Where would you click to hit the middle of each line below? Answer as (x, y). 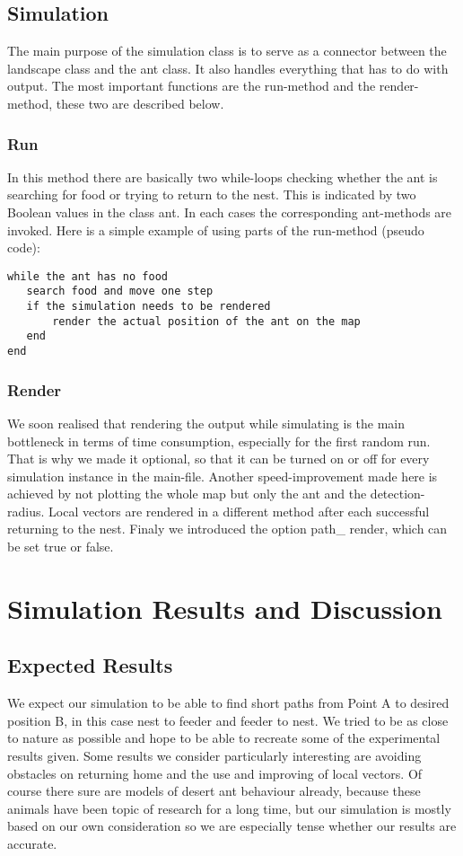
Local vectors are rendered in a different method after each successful (239, 511)
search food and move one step (120, 291)
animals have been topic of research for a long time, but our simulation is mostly (229, 808)
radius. (26, 511)
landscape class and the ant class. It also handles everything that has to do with (228, 68)
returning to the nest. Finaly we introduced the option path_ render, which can (227, 529)
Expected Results (90, 665)
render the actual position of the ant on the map (206, 321)
